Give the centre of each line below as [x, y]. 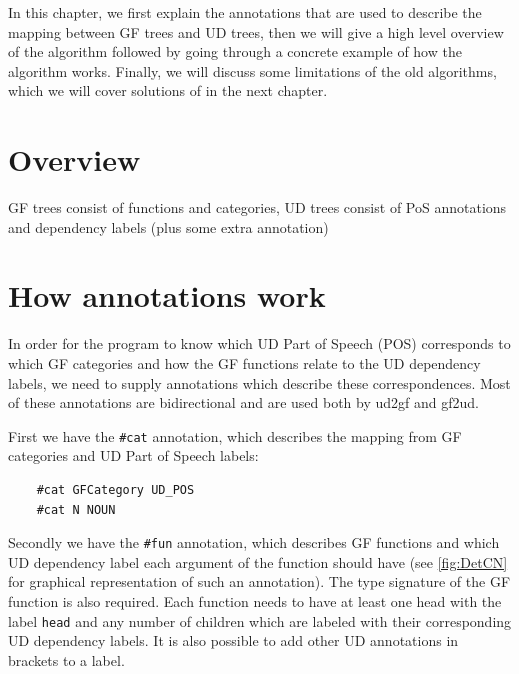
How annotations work [167, 295]
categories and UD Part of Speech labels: [133, 455]
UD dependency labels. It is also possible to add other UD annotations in [233, 640]
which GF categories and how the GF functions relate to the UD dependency [244, 363]
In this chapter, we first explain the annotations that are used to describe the [245, 12]
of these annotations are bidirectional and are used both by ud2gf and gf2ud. [243, 402]
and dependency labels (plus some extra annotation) [168, 226]
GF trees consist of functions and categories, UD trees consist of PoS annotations [257, 207]
